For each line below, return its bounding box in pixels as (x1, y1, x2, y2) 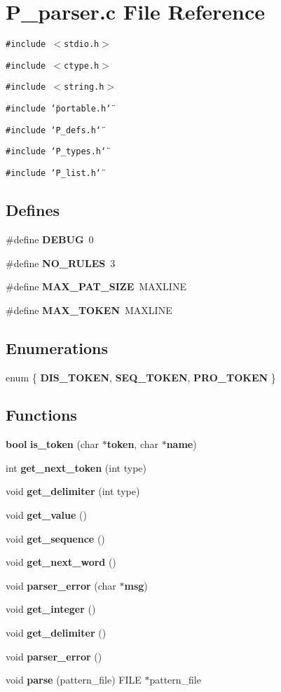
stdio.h (64, 39, 100, 50)
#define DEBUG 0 (6, 231, 94, 246)
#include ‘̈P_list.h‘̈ (6, 168, 102, 179)
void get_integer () (6, 602, 96, 616)
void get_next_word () (6, 555, 116, 569)
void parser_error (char (6, 578, 116, 592)
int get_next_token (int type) (6, 460, 146, 475)
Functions (6, 404, 77, 426)
